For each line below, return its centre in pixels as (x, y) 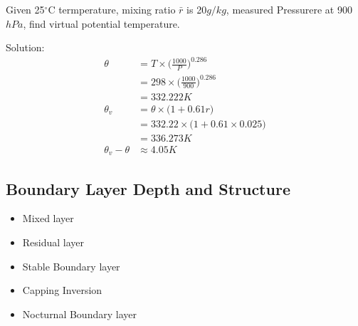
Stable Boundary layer (71, 266)
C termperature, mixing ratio (112, 9)
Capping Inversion (62, 290)
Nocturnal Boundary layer (79, 314)
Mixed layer (48, 218)
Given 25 (25, 9)
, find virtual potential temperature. (101, 23)
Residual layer (53, 242)
